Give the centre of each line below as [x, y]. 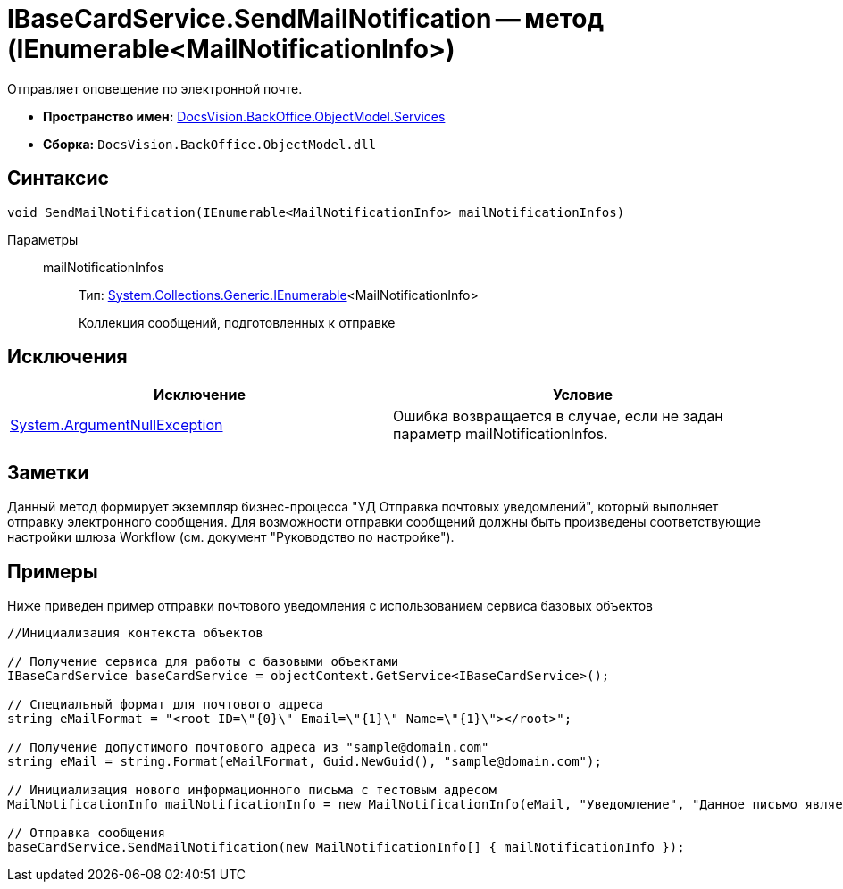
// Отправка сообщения [87, 833]
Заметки [48, 472]
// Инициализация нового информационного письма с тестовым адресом [252, 790]
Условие [583, 395]
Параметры [43, 239]
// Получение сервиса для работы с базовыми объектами [203, 662]
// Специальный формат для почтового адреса [166, 705]
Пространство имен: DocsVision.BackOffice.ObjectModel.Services [244, 116]
